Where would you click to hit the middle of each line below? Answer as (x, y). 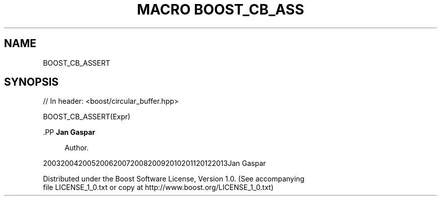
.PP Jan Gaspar (69, 132)
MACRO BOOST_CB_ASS (220, 10)
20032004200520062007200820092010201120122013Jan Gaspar (155, 163)
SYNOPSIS (31, 82)
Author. (77, 148)
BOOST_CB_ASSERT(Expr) (87, 117)
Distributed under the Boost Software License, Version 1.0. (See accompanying (174, 179)
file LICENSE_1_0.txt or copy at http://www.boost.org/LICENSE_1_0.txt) (158, 187)
